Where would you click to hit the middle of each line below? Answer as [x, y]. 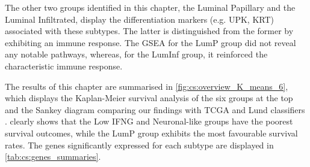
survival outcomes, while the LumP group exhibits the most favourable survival [151, 133]
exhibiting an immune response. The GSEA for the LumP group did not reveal [150, 42]
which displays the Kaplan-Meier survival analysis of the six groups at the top [149, 98]
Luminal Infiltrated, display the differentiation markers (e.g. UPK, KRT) [139, 19]
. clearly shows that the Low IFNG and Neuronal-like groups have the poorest [149, 121]
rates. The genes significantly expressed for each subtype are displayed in [139, 145]
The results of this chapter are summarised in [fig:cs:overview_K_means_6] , [147, 86]
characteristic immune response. [64, 66]
